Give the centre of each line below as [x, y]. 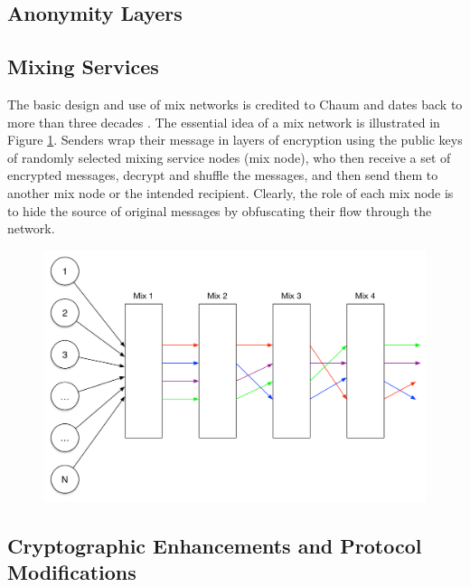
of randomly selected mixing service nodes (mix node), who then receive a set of [229, 157]
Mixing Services [83, 66]
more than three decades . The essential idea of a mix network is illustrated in [224, 122]
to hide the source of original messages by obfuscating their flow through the [220, 210]
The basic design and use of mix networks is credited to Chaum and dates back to [235, 104]
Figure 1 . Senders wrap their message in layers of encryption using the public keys [235, 140]
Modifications [72, 571]
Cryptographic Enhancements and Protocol [215, 545]
